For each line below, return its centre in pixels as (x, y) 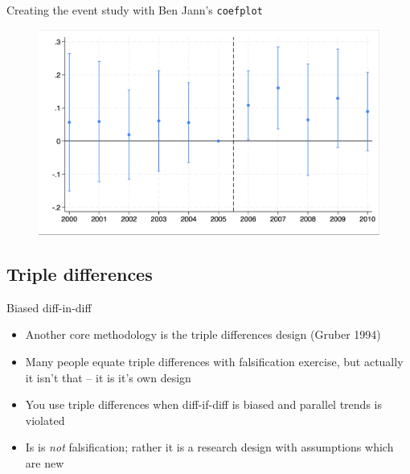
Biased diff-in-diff (49, 307)
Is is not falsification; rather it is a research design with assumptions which (209, 447)
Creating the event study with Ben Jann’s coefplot (135, 10)
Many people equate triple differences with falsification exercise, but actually (214, 361)
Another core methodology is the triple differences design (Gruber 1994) (203, 334)
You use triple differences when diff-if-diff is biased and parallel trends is (203, 404)
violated (45, 420)
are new (45, 462)
